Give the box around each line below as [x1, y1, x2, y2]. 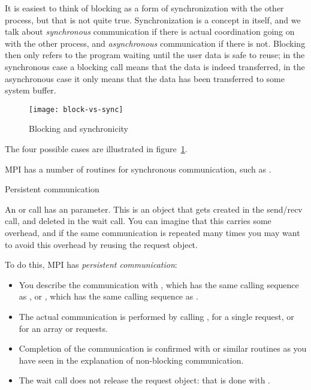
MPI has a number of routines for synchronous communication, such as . [5, 162, 271, 175]
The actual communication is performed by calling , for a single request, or [19, 310, 294, 322]
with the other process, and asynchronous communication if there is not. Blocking [5, 37, 306, 49]
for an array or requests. [19, 322, 108, 334]
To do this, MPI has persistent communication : [5, 258, 177, 271]
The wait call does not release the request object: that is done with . [19, 374, 270, 386]
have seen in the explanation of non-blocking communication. [19, 353, 244, 366]
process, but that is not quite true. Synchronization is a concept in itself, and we [5, 13, 301, 26]
